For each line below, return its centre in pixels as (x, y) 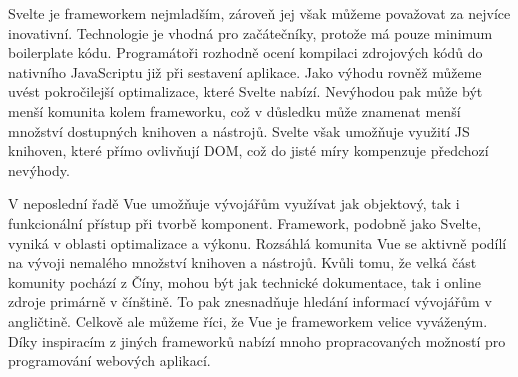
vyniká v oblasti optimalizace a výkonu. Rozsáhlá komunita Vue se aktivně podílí (257, 242)
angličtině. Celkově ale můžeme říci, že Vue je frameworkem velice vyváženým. (248, 320)
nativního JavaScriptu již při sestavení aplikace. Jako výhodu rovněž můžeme (245, 71)
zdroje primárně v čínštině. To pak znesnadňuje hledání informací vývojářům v (250, 301)
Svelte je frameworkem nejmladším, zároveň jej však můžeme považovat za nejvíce (259, 13)
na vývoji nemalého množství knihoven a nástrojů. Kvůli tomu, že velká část (242, 262)
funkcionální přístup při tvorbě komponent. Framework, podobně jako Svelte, (245, 222)
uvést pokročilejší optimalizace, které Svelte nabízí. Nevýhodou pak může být (245, 91)
